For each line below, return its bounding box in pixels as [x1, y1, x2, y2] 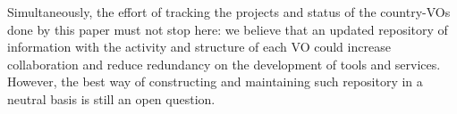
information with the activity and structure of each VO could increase [7, 37, 391, 56]
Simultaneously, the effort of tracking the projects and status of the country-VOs [7, 3, 451, 20]
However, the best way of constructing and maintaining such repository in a [7, 72, 423, 91]
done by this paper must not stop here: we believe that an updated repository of [7, 20, 448, 38]
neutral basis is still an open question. [7, 89, 216, 108]
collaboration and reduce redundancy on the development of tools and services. [7, 54, 441, 73]
